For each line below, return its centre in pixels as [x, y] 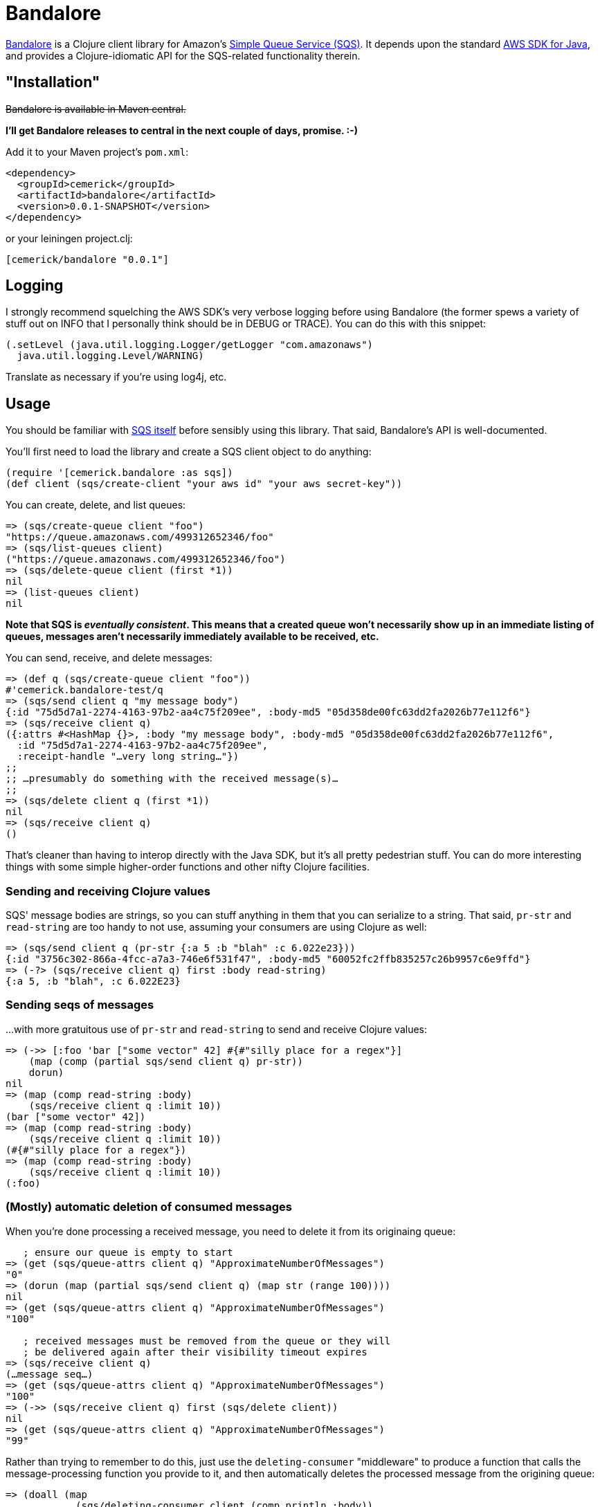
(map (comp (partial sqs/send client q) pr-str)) [166, 1061]
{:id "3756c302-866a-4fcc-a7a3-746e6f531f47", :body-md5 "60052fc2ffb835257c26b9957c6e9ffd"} [268, 959]
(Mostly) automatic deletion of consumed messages [149, 1207]
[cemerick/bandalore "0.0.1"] [88, 259]
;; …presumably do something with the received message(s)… [172, 779]
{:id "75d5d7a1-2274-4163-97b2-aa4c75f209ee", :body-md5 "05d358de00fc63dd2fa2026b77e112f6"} [268, 712]
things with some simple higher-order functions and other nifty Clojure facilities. [188, 867]
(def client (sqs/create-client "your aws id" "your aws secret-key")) [204, 484]
